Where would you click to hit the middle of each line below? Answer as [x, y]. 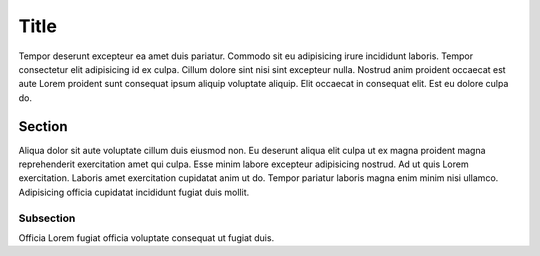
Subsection [47, 218]
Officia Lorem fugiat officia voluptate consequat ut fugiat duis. [146, 237]
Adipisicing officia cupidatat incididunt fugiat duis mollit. [134, 192]
